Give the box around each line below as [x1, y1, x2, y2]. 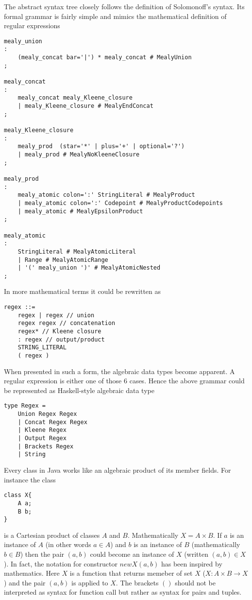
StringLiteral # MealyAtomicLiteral [17, 248, 136, 255]
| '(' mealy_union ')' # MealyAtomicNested [17, 264, 161, 272]
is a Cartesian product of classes [4, 530, 100, 540]
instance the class [4, 474, 56, 484]
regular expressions [4, 20, 60, 31]
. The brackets [116, 577, 159, 587]
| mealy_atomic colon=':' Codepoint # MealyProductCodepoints [17, 199, 223, 206]
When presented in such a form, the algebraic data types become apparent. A [4, 366, 235, 376]
